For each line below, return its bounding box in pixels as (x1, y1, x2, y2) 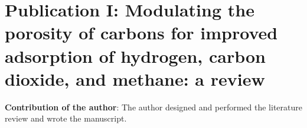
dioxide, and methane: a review (5, 66, 265, 90)
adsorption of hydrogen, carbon (5, 43, 266, 68)
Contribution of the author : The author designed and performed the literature (5, 100, 302, 113)
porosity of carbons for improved (5, 21, 278, 45)
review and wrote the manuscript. (5, 112, 127, 124)
